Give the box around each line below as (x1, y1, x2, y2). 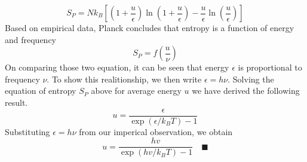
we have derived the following (192, 84, 300, 97)
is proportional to (238, 61, 302, 74)
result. (5, 96, 28, 108)
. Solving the (228, 72, 274, 85)
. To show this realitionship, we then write (47, 72, 202, 85)
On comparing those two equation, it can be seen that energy (5, 61, 229, 74)
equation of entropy (5, 84, 76, 97)
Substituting (5, 125, 50, 137)
